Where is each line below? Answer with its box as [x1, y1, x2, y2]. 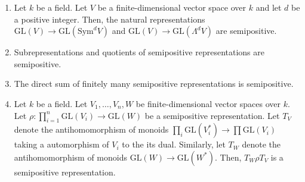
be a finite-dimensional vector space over [97, 1, 247, 13]
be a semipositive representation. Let [144, 109, 280, 121]
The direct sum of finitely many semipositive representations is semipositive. [14, 77, 294, 90]
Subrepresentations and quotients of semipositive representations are [14, 46, 264, 58]
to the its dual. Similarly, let [122, 138, 226, 150]
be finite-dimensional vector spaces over [135, 97, 281, 109]
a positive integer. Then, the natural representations [14, 12, 205, 25]
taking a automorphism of [14, 138, 109, 150]
